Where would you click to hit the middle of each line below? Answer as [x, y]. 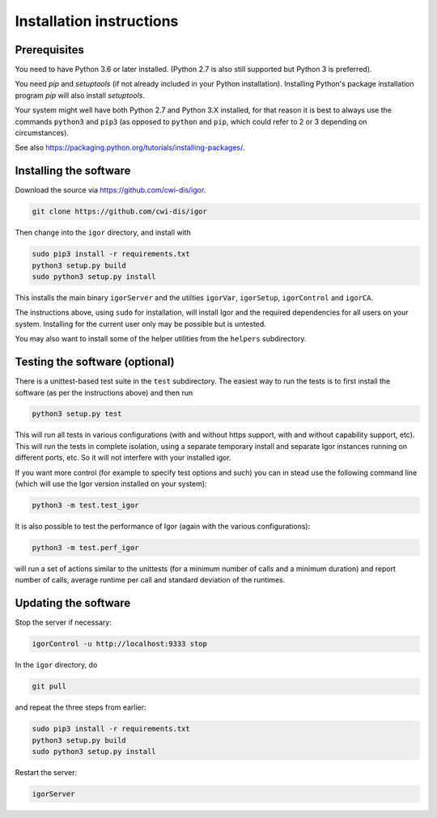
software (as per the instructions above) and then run [104, 392]
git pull [49, 687]
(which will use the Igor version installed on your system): [111, 484]
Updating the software [73, 603]
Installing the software [73, 171]
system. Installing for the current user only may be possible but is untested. [140, 324]
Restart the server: [46, 772]
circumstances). [42, 133]
